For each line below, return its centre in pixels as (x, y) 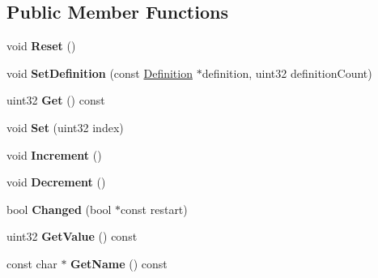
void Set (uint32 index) (65, 127)
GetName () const (119, 263)
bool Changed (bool (59, 209)
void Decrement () (56, 182)
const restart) (154, 209)
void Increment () (54, 154)
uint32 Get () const (56, 100)
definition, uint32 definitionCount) (287, 73)
